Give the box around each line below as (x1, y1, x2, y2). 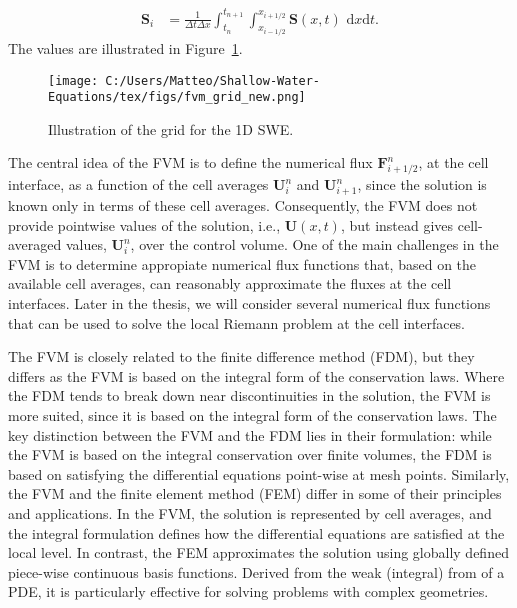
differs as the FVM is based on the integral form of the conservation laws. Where (8, 365, 505, 386)
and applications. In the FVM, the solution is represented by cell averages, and (8, 502, 492, 523)
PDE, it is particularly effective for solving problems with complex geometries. (8, 581, 489, 602)
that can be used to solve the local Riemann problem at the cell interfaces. (8, 312, 466, 333)
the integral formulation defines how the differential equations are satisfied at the (8, 522, 505, 543)
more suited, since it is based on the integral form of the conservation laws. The (8, 404, 497, 425)
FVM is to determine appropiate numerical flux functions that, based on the (8, 253, 477, 274)
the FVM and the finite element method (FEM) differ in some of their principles (8, 483, 502, 504)
